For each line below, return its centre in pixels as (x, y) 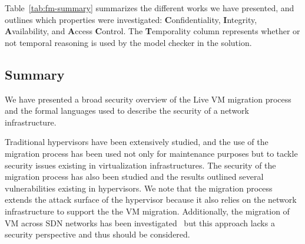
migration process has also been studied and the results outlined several (134, 177)
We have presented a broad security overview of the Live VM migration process (148, 99)
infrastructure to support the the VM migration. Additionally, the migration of (147, 211)
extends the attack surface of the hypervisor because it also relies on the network (151, 200)
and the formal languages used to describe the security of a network (127, 111)
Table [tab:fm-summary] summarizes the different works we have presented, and (150, 8)
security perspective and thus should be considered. (97, 234)
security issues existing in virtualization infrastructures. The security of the (140, 165)
